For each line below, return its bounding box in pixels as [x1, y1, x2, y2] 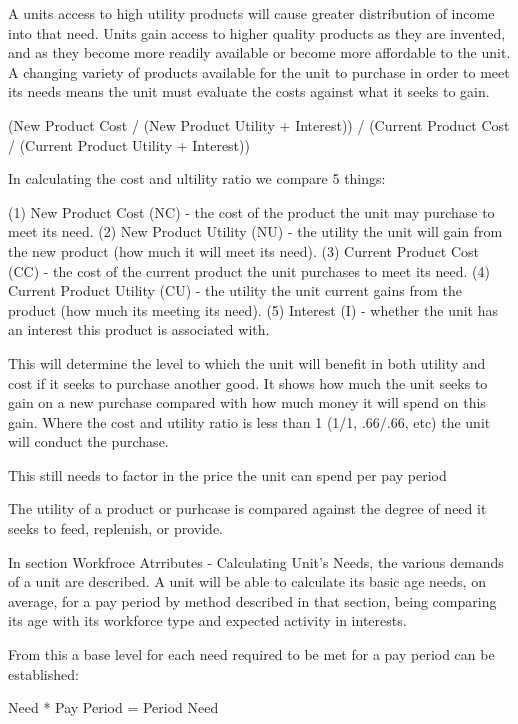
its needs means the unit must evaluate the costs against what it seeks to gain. [8, 81, 490, 102]
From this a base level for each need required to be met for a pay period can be [8, 644, 495, 665]
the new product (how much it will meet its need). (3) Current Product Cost [8, 240, 480, 261]
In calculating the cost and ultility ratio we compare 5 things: [8, 168, 386, 189]
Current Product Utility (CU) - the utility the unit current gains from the [8, 280, 462, 301]
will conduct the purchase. [8, 431, 169, 452]
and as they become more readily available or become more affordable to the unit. [8, 42, 511, 63]
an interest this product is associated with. [8, 319, 270, 340]
